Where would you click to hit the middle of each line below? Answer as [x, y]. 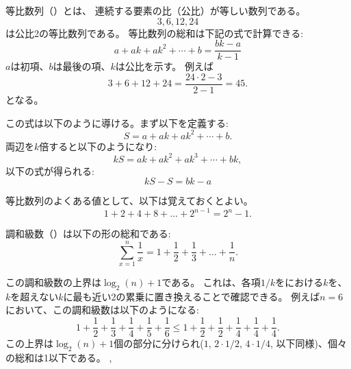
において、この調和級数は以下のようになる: [102, 310]
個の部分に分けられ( [159, 343]
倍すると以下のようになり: [98, 146]
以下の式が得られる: [50, 170]
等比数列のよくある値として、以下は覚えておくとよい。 [129, 201]
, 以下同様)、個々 [309, 343]
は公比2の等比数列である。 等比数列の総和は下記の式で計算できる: [155, 33]
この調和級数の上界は [53, 282]
